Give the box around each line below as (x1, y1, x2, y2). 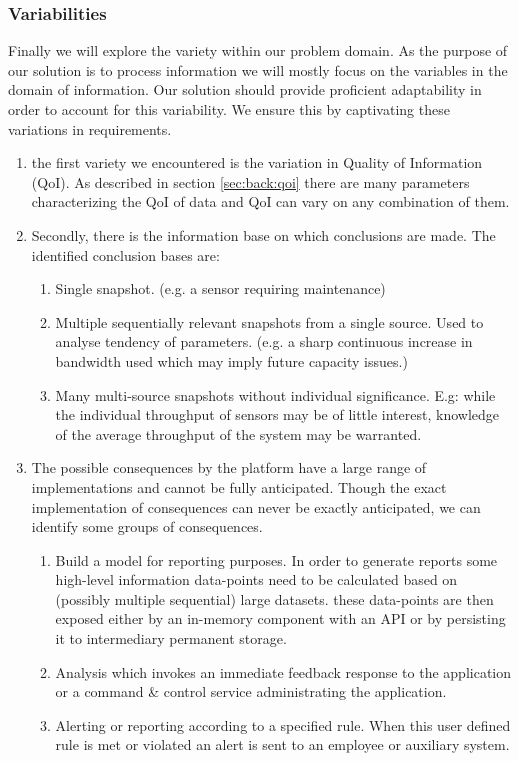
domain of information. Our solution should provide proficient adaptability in (8, 79, 482, 100)
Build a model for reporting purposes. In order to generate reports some (55, 549, 498, 570)
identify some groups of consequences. (31, 516, 263, 537)
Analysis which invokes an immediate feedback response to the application (55, 661, 511, 682)
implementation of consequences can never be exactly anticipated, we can (31, 496, 481, 517)
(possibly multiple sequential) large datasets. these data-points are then (55, 588, 494, 609)
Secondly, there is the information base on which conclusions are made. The (31, 224, 496, 245)
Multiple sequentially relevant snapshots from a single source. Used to (55, 311, 484, 332)
